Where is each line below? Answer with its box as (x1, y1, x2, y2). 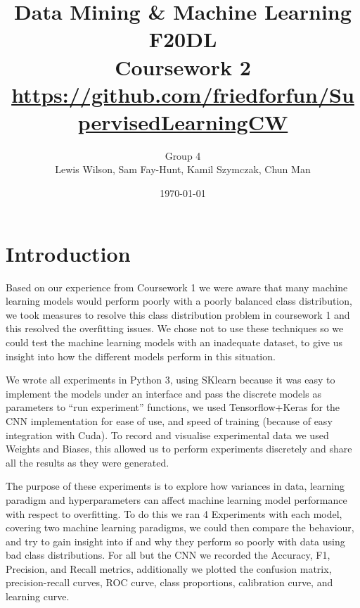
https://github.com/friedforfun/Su (11, 80, 354, 108)
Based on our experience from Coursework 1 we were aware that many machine (6, 279, 348, 294)
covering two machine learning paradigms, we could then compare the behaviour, (6, 520, 354, 535)
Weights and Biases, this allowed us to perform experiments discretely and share (6, 441, 352, 456)
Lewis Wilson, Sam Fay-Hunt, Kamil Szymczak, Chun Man (55, 162, 311, 177)
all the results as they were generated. (6, 455, 169, 469)
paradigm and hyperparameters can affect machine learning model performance (6, 492, 347, 507)
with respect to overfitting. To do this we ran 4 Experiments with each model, (6, 506, 342, 521)
